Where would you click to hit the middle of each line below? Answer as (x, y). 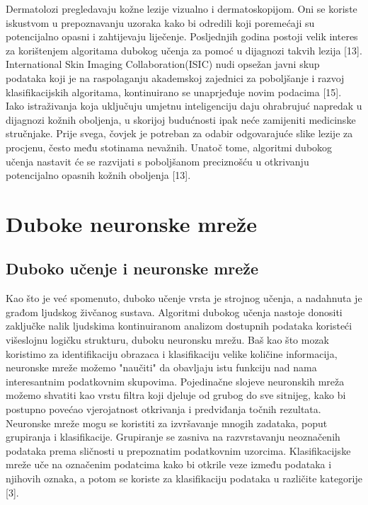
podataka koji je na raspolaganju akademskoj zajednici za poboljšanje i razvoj (175, 77)
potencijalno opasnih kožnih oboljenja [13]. (98, 175)
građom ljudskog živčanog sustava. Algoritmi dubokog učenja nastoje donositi (174, 312)
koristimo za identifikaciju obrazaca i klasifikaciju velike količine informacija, (172, 353)
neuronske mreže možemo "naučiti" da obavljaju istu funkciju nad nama (161, 367)
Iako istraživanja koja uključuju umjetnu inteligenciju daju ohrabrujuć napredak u (184, 106)
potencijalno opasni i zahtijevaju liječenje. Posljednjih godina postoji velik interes (182, 36)
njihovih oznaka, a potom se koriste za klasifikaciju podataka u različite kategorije (184, 478)
